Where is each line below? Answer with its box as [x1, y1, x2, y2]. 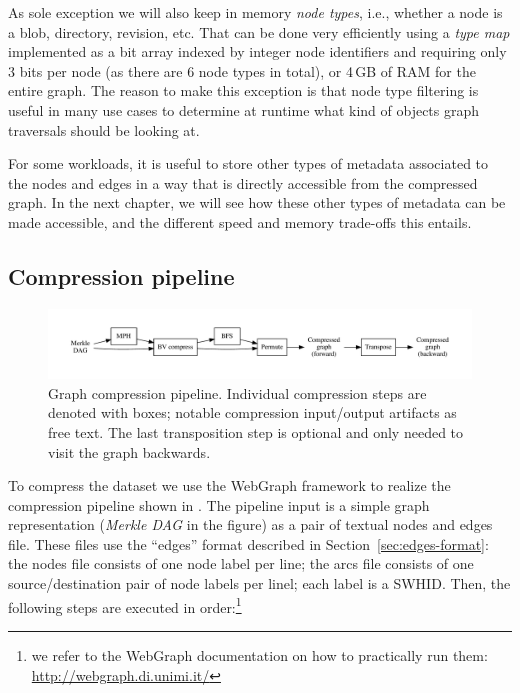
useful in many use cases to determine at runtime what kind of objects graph [8, 99, 480, 120]
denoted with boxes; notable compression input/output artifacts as [48, 402, 457, 423]
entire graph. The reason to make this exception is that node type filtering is [8, 80, 479, 101]
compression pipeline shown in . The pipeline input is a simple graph [8, 494, 430, 515]
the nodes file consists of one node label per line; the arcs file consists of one [8, 553, 474, 574]
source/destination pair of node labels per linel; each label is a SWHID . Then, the [8, 573, 511, 594]
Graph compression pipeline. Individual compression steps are [48, 382, 427, 403]
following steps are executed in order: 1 [8, 593, 242, 617]
